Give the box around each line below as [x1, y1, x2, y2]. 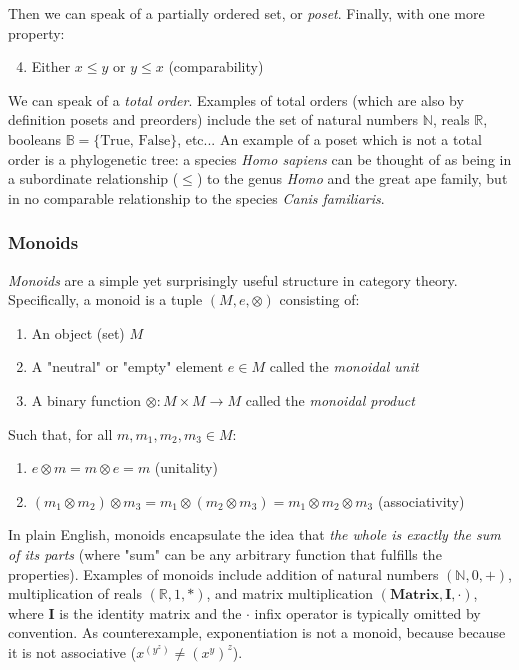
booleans [8, 128, 61, 149]
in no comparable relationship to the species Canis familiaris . [8, 187, 385, 208]
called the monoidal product [245, 389, 415, 410]
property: [8, 22, 65, 43]
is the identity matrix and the [59, 602, 242, 623]
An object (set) [31, 322, 125, 343]
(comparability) [168, 56, 264, 77]
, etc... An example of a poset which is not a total [177, 128, 482, 149]
